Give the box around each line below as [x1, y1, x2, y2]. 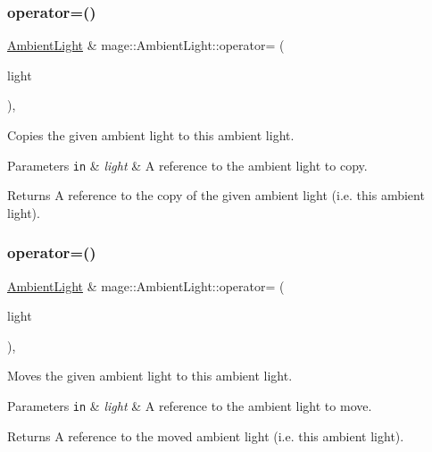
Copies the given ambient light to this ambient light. [7, 126, 295, 144]
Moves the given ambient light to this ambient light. [7, 366, 293, 385]
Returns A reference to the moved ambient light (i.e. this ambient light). [7, 426, 404, 445]
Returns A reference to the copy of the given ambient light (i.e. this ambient [7, 186, 425, 205]
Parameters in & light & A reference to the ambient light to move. [7, 397, 372, 415]
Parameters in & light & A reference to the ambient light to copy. [7, 155, 368, 174]
